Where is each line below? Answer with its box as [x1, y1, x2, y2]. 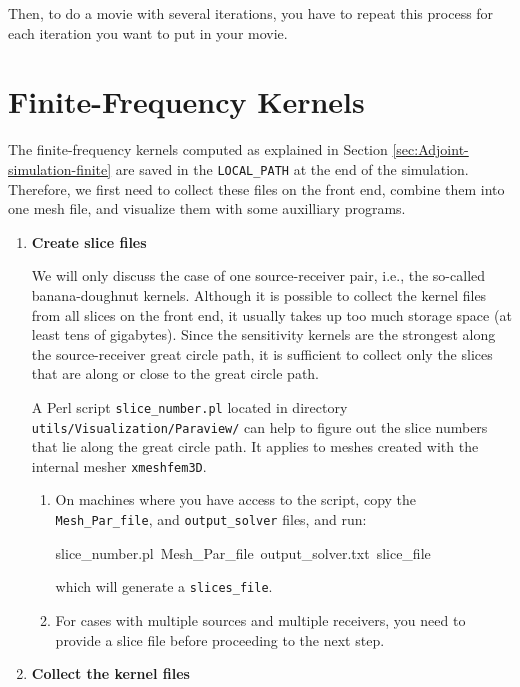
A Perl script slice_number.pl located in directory [31, 396, 348, 417]
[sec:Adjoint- [392, 139, 469, 160]
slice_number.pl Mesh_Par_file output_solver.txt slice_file [55, 542, 431, 563]
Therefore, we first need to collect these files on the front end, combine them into [8, 178, 505, 199]
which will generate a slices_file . [55, 576, 273, 597]
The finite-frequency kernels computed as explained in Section [8, 139, 388, 160]
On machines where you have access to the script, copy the [55, 489, 417, 510]
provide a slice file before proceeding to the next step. [55, 629, 385, 650]
